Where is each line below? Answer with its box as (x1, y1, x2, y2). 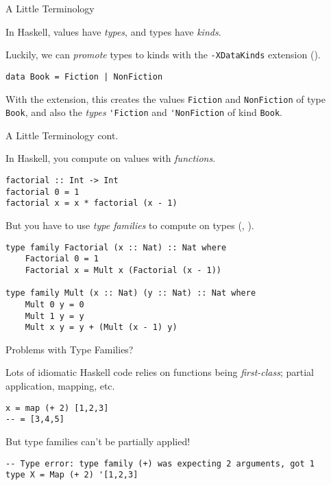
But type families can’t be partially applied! (5, 434, 191, 448)
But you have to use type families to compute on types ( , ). (5, 217, 254, 232)
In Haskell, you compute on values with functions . (5, 151, 216, 165)
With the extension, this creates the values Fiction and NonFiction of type (5, 91, 326, 106)
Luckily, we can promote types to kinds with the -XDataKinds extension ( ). (5, 47, 321, 62)
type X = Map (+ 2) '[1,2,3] (5, 470, 138, 480)
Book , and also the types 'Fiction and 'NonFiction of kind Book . (5, 105, 282, 119)
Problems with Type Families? (5, 342, 134, 356)
